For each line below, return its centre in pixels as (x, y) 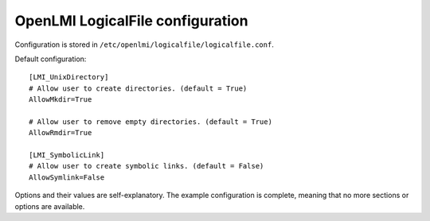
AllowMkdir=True (61, 100)
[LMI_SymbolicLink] (67, 155)
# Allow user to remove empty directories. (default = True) (150, 122)
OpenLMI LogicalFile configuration (131, 21)
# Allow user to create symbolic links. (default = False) (147, 166)
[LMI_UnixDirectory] (69, 77)
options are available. (50, 206)
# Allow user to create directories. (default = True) (138, 88)
